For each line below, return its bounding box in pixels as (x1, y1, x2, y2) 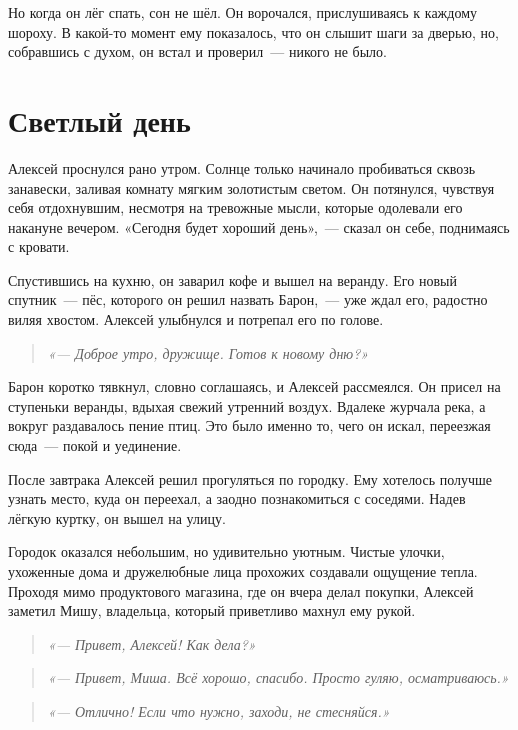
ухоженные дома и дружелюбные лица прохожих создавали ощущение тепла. (8, 561, 478, 581)
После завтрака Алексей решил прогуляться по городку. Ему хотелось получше (8, 468, 493, 489)
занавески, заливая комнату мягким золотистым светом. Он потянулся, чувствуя (8, 177, 495, 198)
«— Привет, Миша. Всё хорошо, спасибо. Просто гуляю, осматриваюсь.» (47, 667, 509, 688)
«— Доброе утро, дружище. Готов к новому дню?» (47, 342, 369, 363)
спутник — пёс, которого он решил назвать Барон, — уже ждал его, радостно (8, 289, 488, 310)
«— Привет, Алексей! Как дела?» (47, 633, 256, 654)
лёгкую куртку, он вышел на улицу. (8, 507, 226, 528)
